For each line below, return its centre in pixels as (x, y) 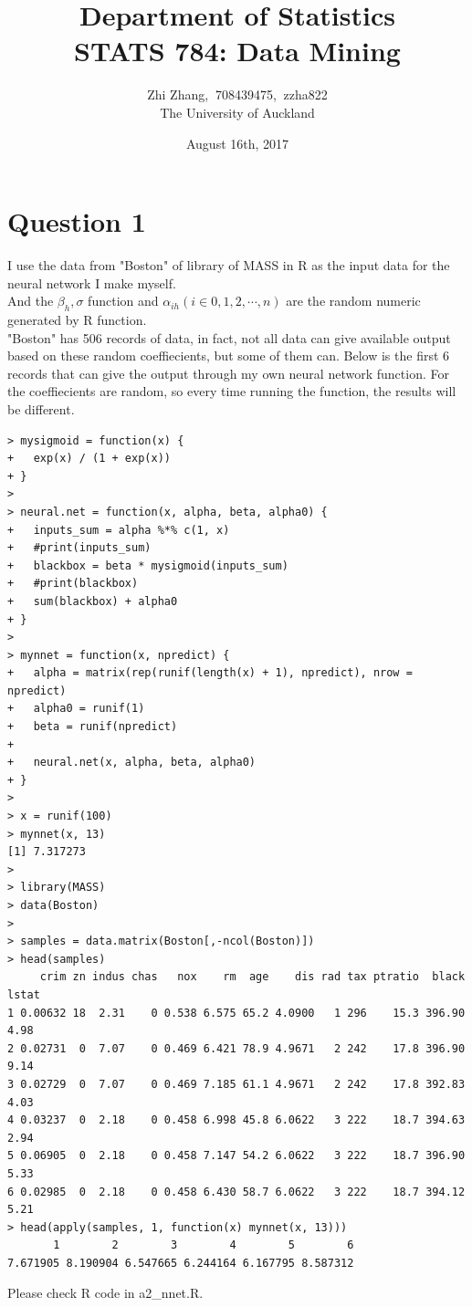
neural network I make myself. (92, 282)
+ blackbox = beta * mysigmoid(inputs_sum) (148, 565)
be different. (41, 408)
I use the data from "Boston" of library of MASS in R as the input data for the (229, 265)
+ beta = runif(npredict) (93, 727)
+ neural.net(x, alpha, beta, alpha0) (132, 763)
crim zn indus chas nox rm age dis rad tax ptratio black (252, 977)
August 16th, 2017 (237, 143)
